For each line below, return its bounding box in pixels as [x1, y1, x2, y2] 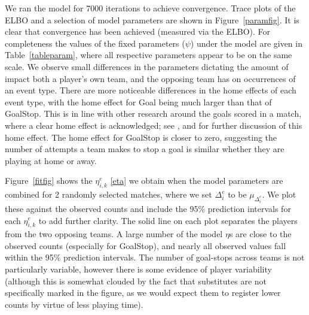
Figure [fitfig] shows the [5, 174, 93, 187]
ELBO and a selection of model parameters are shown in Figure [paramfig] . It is [5, 13, 299, 26]
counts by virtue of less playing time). [5, 298, 143, 310]
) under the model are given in [190, 37, 302, 49]
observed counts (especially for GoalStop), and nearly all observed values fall [5, 239, 286, 252]
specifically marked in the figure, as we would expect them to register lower [5, 286, 281, 299]
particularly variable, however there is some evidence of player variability [5, 263, 272, 275]
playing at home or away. [5, 154, 97, 166]
